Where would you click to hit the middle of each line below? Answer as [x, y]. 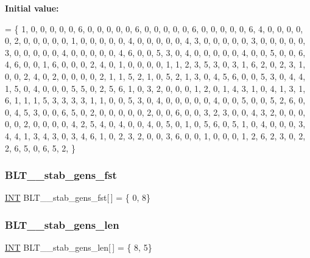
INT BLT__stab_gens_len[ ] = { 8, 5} [79, 247]
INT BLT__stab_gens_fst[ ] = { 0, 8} [78, 197]
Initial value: [32, 8]
